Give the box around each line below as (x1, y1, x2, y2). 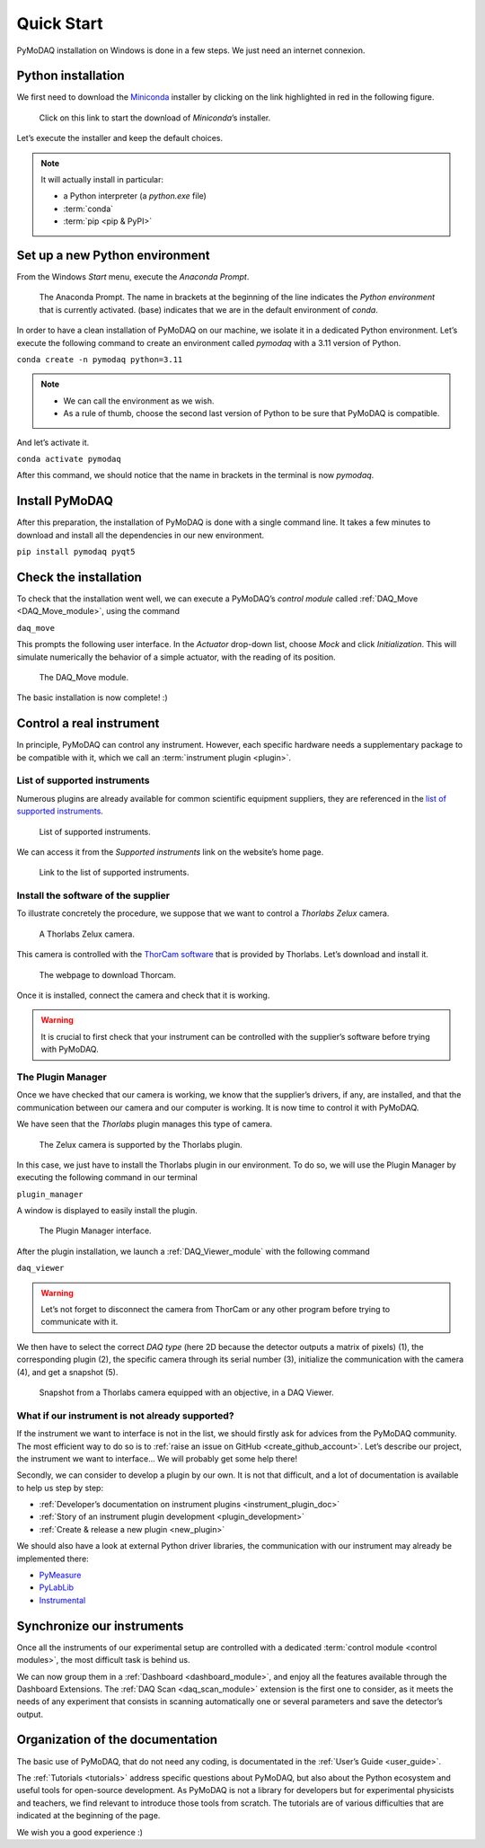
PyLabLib (39, 1582, 75, 1593)
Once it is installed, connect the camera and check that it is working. (16, 990, 270, 1001)
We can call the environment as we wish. (63, 395, 215, 406)
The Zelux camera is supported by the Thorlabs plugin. (39, 1139, 242, 1150)
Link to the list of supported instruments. (39, 867, 190, 878)
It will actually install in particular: (40, 174, 164, 185)
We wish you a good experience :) (16, 1826, 144, 1837)
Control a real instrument (16, 715, 160, 732)
